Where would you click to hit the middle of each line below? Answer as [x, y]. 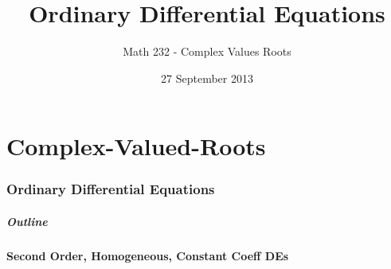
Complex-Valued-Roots [136, 146]
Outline [27, 221]
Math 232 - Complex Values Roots [207, 51]
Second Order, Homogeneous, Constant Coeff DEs [148, 255]
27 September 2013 [207, 78]
